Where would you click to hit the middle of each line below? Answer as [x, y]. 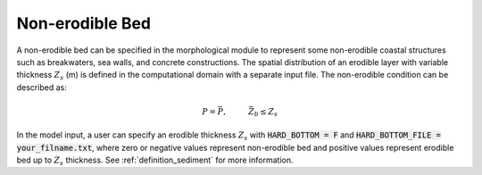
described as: [42, 87]
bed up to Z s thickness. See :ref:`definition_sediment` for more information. [155, 161]
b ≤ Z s [266, 112]
